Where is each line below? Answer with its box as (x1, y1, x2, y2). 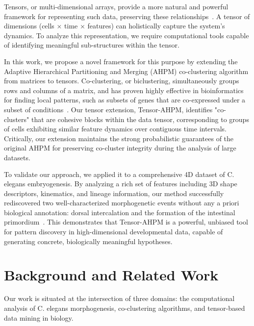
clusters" (4, 114, 29, 124)
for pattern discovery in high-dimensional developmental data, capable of (4, 226, 223, 237)
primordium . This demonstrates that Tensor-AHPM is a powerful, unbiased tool (4, 217, 248, 227)
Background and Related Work (4, 265, 219, 285)
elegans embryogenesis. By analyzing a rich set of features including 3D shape (4, 178, 237, 189)
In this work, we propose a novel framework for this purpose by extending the (4, 56, 238, 66)
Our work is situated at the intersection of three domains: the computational (4, 293, 235, 303)
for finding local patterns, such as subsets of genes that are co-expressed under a (4, 95, 246, 105)
